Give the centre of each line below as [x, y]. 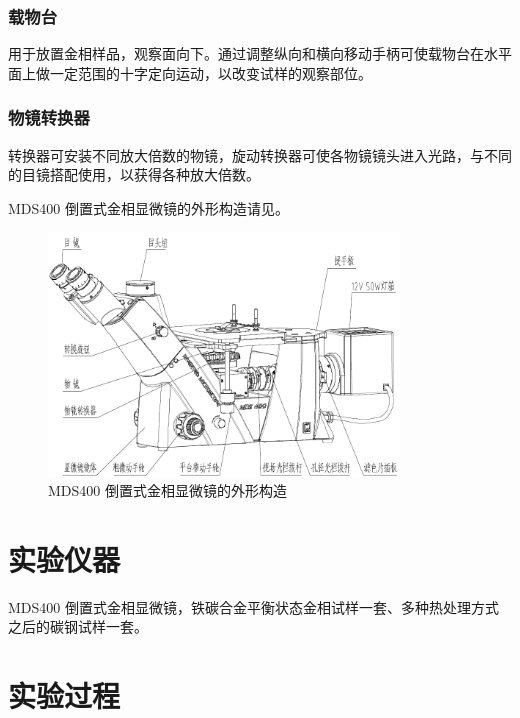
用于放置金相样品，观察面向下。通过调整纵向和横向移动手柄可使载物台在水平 [260, 53]
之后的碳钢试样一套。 [78, 626]
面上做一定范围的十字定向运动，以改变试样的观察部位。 [190, 72]
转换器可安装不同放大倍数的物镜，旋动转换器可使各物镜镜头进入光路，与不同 [260, 154]
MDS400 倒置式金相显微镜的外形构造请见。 [148, 207]
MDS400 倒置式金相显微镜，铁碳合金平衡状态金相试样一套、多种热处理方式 [253, 606]
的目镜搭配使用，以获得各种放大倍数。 [134, 174]
